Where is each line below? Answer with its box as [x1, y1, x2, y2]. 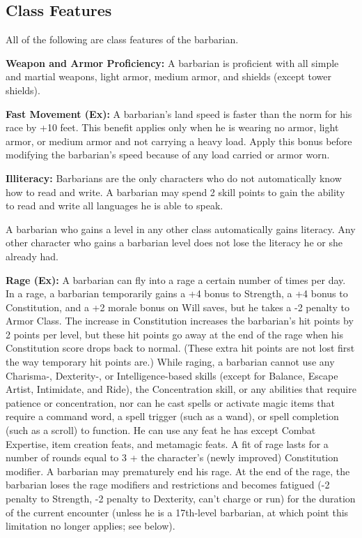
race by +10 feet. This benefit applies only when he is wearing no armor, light [6, 120, 339, 135]
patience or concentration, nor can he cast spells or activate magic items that [6, 395, 335, 410]
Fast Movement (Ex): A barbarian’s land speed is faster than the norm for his [6, 106, 352, 121]
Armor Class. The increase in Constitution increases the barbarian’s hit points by [6, 313, 354, 328]
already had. [6, 248, 58, 263]
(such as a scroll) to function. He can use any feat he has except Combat [6, 423, 316, 438]
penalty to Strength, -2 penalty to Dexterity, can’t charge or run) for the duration [6, 491, 356, 506]
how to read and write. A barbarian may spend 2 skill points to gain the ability [6, 184, 345, 199]
